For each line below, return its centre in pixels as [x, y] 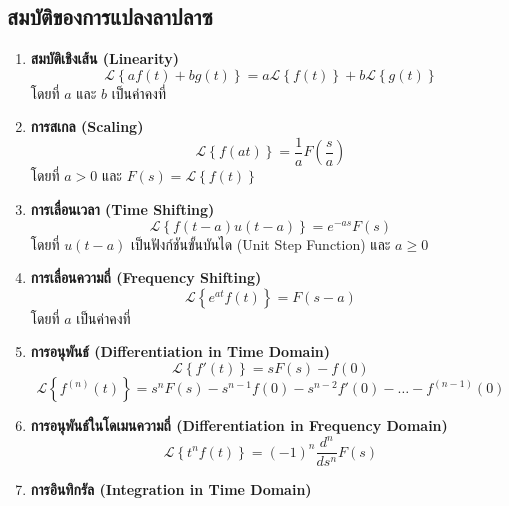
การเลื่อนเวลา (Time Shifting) [122, 209]
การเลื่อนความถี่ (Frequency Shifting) [146, 277]
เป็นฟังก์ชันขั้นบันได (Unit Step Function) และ [260, 243]
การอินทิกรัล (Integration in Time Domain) [171, 489]
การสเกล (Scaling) [87, 126]
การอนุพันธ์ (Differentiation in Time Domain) [180, 351]
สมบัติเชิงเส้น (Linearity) [104, 58]
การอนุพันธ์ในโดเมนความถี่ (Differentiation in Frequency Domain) [239, 425]
